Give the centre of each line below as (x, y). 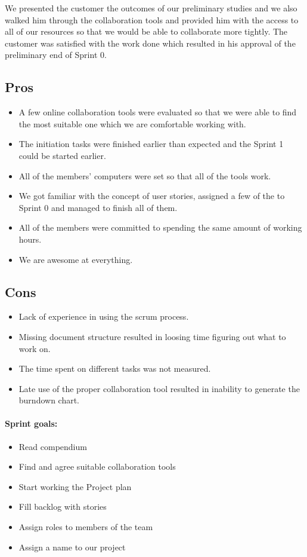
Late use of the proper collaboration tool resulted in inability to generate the (159, 388)
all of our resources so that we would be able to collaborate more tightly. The (146, 31)
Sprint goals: (31, 423)
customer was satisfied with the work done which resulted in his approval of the (150, 43)
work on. (35, 348)
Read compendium (53, 446)
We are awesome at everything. (76, 259)
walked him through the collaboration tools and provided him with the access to (152, 19)
